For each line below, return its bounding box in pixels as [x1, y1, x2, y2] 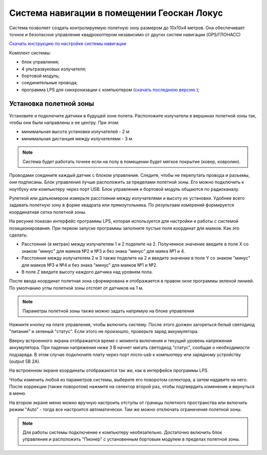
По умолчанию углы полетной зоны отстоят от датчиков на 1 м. [9, 285, 144, 291]
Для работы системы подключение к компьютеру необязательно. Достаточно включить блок [22, 429, 222, 436]
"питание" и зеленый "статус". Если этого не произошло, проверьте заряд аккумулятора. [9, 329, 199, 335]
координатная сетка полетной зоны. [9, 209, 87, 215]
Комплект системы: [9, 50, 51, 56]
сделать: [9, 232, 28, 238]
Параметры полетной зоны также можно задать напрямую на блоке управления [22, 308, 195, 314]
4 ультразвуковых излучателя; [21, 66, 87, 72]
